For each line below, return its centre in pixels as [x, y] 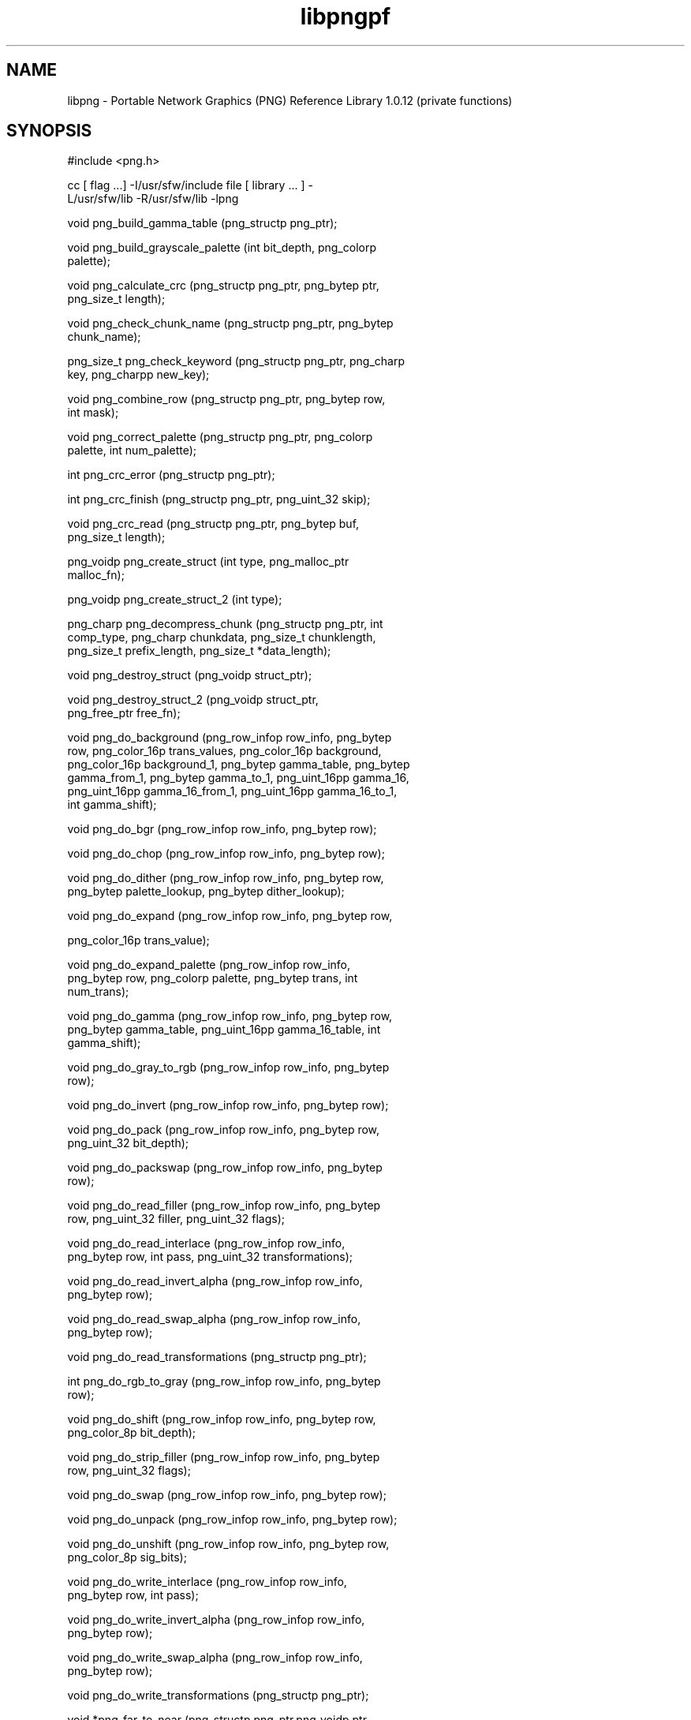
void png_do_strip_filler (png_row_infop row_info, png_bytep [224, 1457]
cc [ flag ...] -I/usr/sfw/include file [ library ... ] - [190, 185]
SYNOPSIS [49, 131]
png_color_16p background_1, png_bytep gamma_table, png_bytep [239, 765]
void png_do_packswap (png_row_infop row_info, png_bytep [225, 1168]
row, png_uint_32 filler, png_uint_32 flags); [176, 1219]
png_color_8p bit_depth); [131, 1433]
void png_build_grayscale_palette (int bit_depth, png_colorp [222, 248]
